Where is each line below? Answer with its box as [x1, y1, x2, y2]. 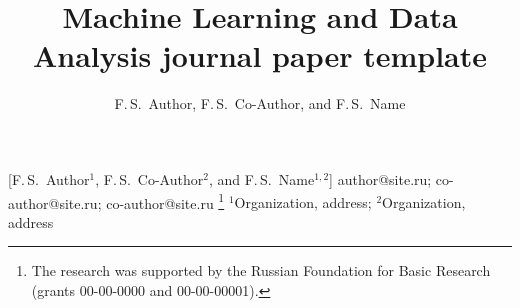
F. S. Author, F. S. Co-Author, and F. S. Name [114, 93, 406, 114]
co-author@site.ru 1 [106, 189, 225, 213]
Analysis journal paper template [32, 35, 488, 76]
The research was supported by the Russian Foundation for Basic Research [31, 260, 491, 281]
